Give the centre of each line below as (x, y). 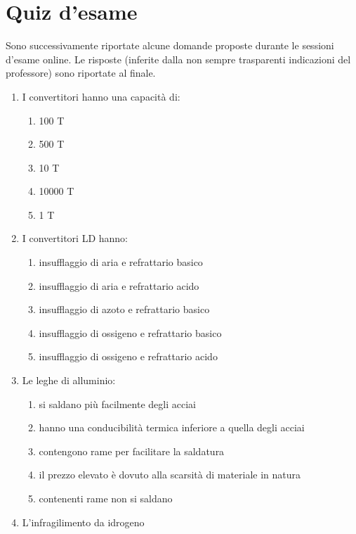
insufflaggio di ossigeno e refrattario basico (130, 332)
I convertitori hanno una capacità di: (101, 96)
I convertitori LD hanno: (75, 238)
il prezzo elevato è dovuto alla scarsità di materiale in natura (170, 475)
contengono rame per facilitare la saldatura (132, 451)
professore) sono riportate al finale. (81, 73)
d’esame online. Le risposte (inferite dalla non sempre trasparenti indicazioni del (178, 59)
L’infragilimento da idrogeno (83, 522)
